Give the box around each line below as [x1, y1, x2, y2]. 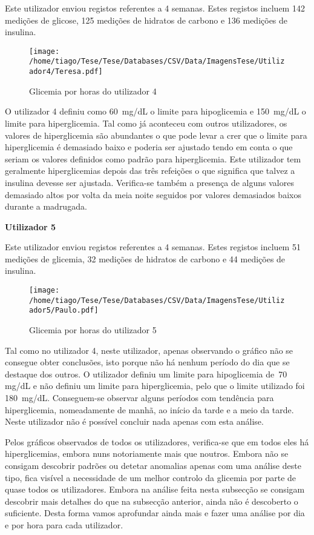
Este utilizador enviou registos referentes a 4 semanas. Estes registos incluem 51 [5, 241, 301, 253]
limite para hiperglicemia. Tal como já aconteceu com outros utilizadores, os [5, 116, 287, 129]
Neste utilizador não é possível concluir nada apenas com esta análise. [5, 415, 264, 428]
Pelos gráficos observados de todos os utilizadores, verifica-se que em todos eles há [5, 435, 309, 448]
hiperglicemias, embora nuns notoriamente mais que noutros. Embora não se [5, 447, 289, 460]
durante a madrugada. [5, 200, 87, 213]
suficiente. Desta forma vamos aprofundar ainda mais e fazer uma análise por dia [5, 507, 305, 519]
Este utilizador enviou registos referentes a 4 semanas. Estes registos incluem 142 [5, 2, 305, 14]
